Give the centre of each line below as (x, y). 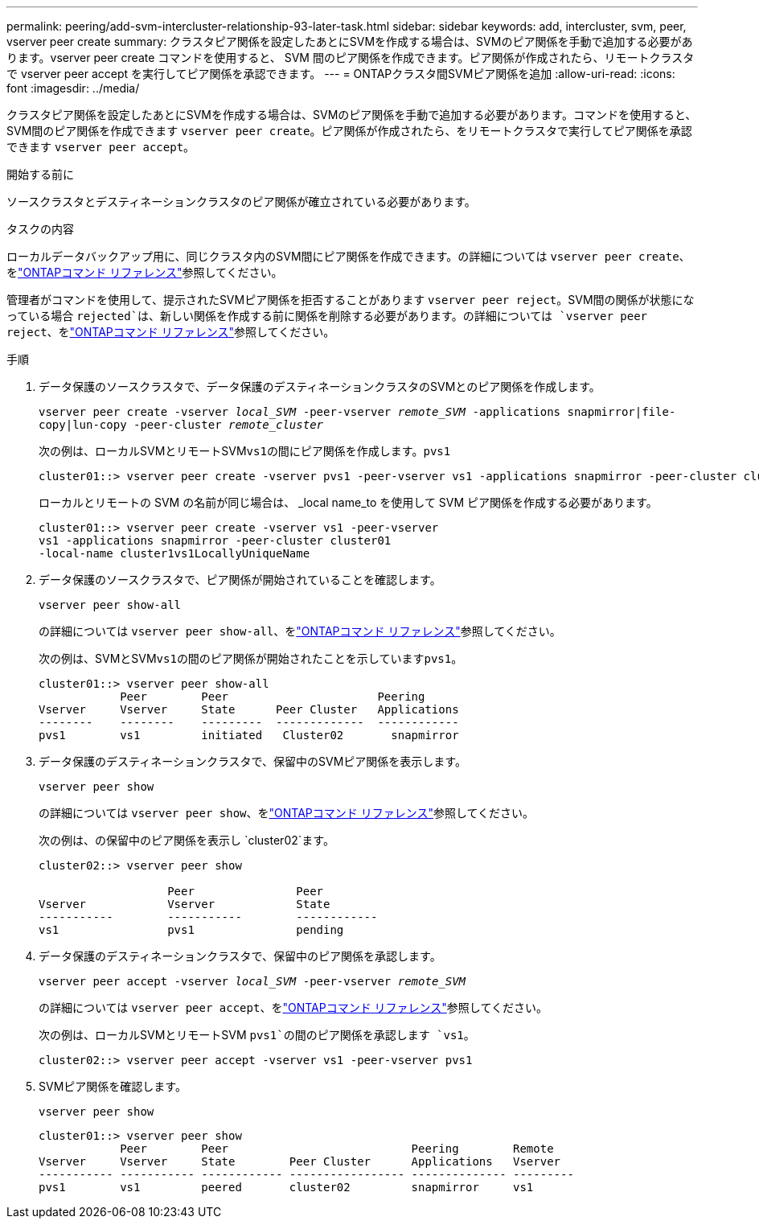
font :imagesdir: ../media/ (73, 88)
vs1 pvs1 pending (191, 930)
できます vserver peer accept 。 (101, 147)
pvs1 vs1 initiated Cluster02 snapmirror (249, 735)
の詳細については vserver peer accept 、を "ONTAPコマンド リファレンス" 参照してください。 (293, 1007)
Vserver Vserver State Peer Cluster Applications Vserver (300, 1161)
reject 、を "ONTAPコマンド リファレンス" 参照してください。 (171, 332)
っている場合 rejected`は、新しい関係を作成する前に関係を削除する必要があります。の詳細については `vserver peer (327, 316)
